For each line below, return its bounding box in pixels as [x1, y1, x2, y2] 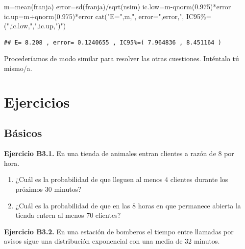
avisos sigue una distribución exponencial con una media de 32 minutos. [4, 236, 220, 246]
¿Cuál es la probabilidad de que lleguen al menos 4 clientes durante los [15, 174, 228, 184]
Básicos [4, 125, 42, 140]
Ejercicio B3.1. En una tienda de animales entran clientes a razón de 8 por [4, 148, 234, 158]
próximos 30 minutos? [15, 183, 81, 194]
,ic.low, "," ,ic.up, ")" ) [9, 21, 66, 31]
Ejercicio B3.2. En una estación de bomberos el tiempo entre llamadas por [4, 226, 234, 236]
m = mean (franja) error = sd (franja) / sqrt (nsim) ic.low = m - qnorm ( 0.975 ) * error [4, 1, 231, 11]
